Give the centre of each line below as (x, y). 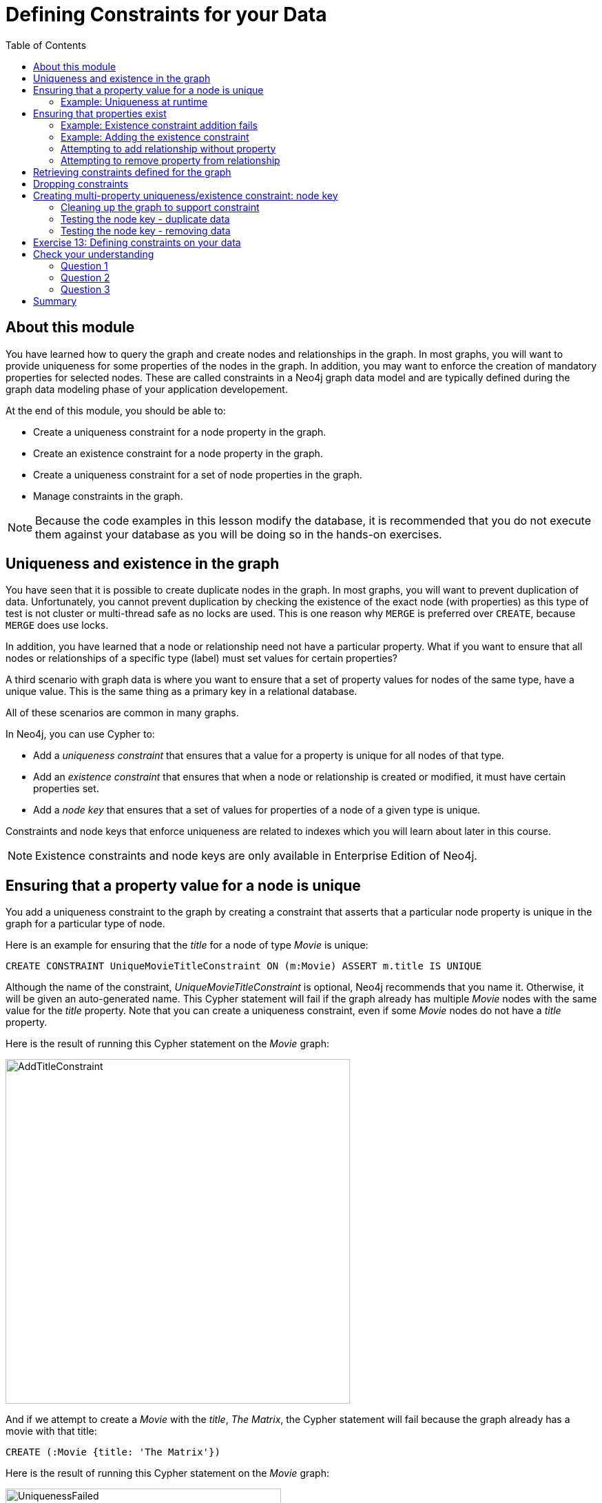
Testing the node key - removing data (146, 230)
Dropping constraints (81, 183)
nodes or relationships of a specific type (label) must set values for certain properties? (202, 658)
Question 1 (84, 265)
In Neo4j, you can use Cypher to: (80, 734)
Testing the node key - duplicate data (145, 219)
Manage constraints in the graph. (108, 496)
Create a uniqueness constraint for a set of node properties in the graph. (198, 474)
